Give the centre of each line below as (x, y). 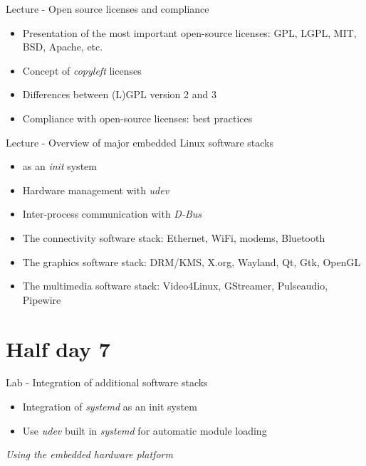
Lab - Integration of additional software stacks (107, 382)
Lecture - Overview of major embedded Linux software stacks (140, 142)
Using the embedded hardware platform (89, 454)
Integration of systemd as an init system (110, 407)
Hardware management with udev (96, 190)
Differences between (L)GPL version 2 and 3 (119, 94)
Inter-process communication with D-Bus (112, 214)
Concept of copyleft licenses (82, 70)
